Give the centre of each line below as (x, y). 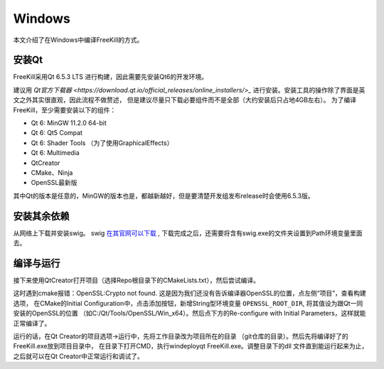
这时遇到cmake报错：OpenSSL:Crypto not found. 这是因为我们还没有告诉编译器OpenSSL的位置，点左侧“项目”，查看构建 (190, 293)
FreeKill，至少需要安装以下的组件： (65, 109)
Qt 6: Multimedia (55, 153)
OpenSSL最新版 (54, 183)
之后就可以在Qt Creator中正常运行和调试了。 (78, 356)
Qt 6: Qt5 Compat (57, 133)
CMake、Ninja (52, 172)
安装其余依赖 (41, 216)
